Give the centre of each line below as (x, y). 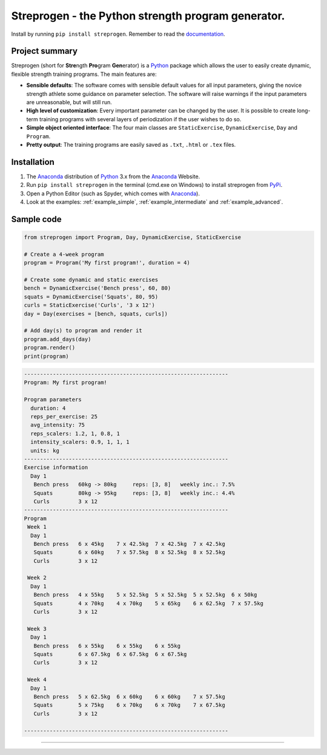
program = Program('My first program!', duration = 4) (107, 263)
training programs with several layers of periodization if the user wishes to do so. (140, 119)
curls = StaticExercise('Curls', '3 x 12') (90, 305)
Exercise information (56, 468)
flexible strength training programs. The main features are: (84, 74)
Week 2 (37, 578)
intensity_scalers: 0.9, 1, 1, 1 (80, 442)
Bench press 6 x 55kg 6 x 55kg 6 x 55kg (107, 646)
